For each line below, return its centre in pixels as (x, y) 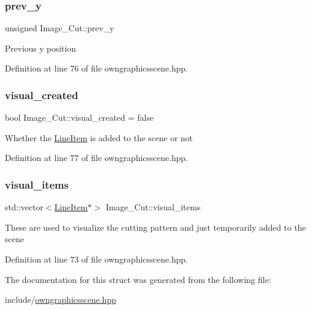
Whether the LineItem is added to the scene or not (99, 137)
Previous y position (41, 48)
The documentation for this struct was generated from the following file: (138, 279)
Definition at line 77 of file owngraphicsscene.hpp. (97, 158)
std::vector (24, 207)
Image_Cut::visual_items (153, 207)
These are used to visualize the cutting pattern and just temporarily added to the (155, 227)
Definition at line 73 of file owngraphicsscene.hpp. (97, 259)
